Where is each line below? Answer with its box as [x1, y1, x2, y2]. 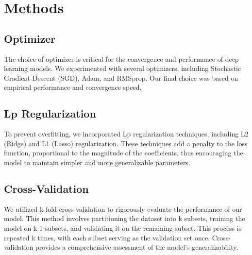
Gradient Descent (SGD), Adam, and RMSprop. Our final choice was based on [4, 72, 238, 83]
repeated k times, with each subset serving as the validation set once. [4, 232, 210, 242]
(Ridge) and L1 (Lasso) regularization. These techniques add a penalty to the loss [4, 138, 248, 148]
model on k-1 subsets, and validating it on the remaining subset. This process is [4, 222, 242, 233]
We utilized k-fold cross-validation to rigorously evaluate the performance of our [4, 204, 242, 214]
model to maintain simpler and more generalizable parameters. [4, 157, 190, 167]
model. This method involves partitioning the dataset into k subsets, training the [4, 213, 245, 223]
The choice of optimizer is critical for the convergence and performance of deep [4, 53, 239, 64]
